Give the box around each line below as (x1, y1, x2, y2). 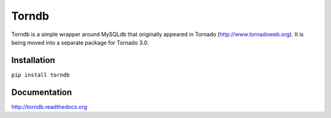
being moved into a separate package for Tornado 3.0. (11, 39, 150, 46)
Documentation (11, 87, 72, 97)
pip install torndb (11, 71, 70, 78)
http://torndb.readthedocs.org (11, 103, 88, 110)
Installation (11, 55, 55, 65)
